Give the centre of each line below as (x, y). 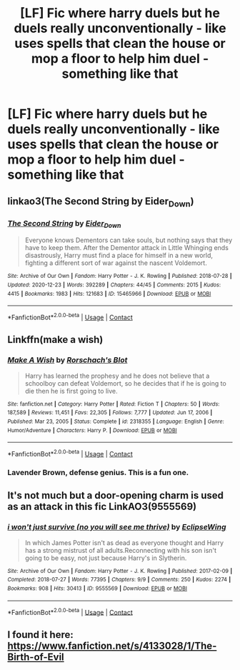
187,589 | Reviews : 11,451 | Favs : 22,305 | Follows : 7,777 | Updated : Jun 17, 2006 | (110, 413)
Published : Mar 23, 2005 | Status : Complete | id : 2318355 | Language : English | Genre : (116, 421)
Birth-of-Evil (36, 657)
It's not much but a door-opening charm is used (115, 495)
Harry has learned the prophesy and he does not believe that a (117, 376)
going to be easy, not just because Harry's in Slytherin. (106, 558)
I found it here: (40, 635)
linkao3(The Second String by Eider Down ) (101, 202)
